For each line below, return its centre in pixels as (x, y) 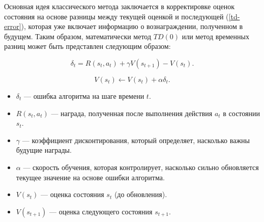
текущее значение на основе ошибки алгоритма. (90, 177)
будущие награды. (44, 150)
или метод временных (215, 36)
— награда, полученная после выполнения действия (132, 113)
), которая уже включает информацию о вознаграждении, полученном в (132, 26)
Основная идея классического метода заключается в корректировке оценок (119, 6)
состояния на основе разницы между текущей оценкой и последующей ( (116, 16)
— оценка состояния (72, 194)
